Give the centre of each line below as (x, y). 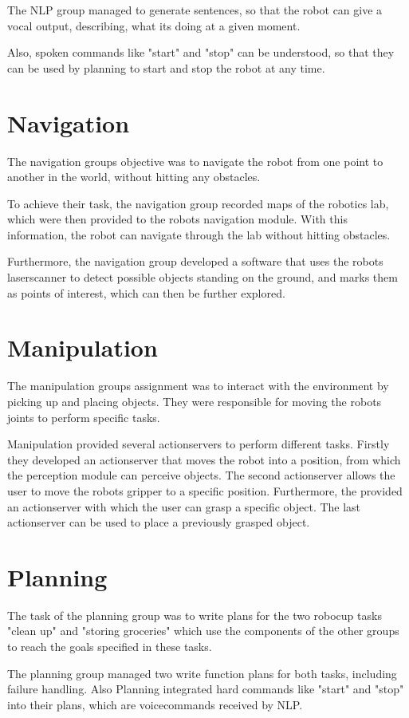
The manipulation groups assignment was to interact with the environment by (198, 386)
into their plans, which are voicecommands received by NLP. (155, 704)
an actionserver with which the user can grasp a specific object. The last (184, 506)
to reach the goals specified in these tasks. (110, 647)
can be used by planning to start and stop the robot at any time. (166, 67)
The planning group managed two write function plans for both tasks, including (202, 673)
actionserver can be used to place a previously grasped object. (159, 522)
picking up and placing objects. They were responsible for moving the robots (195, 401)
